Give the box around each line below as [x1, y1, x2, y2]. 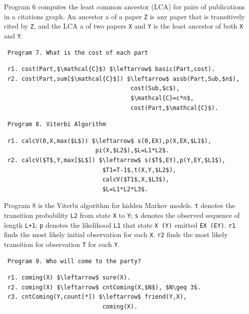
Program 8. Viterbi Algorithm [7, 121, 106, 128]
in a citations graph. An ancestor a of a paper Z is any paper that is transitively [4, 11, 245, 21]
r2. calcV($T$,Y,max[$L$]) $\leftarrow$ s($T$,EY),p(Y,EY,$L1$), [7, 156, 226, 164]
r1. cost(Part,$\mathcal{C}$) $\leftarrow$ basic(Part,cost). [7, 66, 215, 73]
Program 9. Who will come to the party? [7, 257, 141, 265]
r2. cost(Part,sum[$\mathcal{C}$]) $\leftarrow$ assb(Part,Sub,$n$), [7, 75, 240, 82]
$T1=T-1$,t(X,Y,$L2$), [102, 166, 176, 174]
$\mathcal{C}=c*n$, [130, 94, 194, 102]
